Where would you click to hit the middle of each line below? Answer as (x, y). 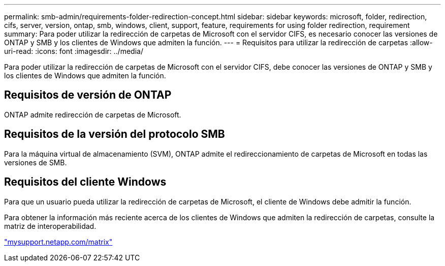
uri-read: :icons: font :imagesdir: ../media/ (74, 51)
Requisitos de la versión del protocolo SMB (115, 134)
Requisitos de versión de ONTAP (88, 95)
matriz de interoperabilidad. (50, 226)
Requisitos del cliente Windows (85, 182)
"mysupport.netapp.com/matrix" (58, 242)
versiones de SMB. (36, 162)
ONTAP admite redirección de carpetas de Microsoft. (93, 114)
